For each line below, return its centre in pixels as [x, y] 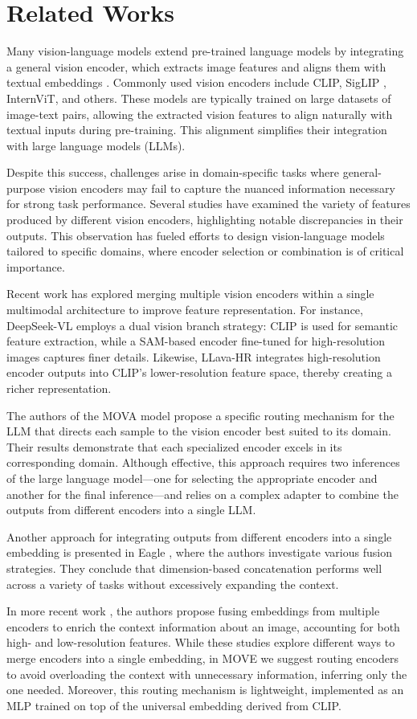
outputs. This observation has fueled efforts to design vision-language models [196, 235]
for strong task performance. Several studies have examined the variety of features [208, 204]
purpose [26, 188]
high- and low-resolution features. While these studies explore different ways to [201, 642]
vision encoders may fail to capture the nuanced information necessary [222, 188]
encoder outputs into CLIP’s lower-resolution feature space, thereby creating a [200, 372]
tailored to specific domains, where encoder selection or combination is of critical [205, 251]
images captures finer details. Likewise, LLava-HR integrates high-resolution [194, 356]
